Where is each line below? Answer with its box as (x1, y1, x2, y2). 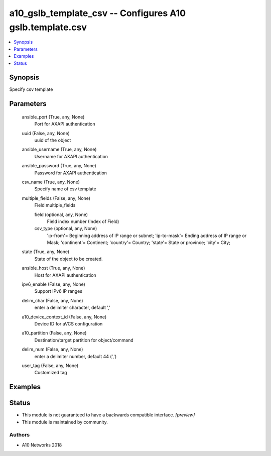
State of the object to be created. (34, 256, 103, 262)
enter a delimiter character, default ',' (34, 304, 110, 311)
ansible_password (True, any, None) (22, 163, 96, 169)
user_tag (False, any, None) (22, 362, 79, 369)
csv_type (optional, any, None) (34, 225, 97, 232)
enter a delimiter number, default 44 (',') (34, 353, 117, 359)
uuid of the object (34, 137, 71, 143)
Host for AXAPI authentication (34, 272, 96, 278)
